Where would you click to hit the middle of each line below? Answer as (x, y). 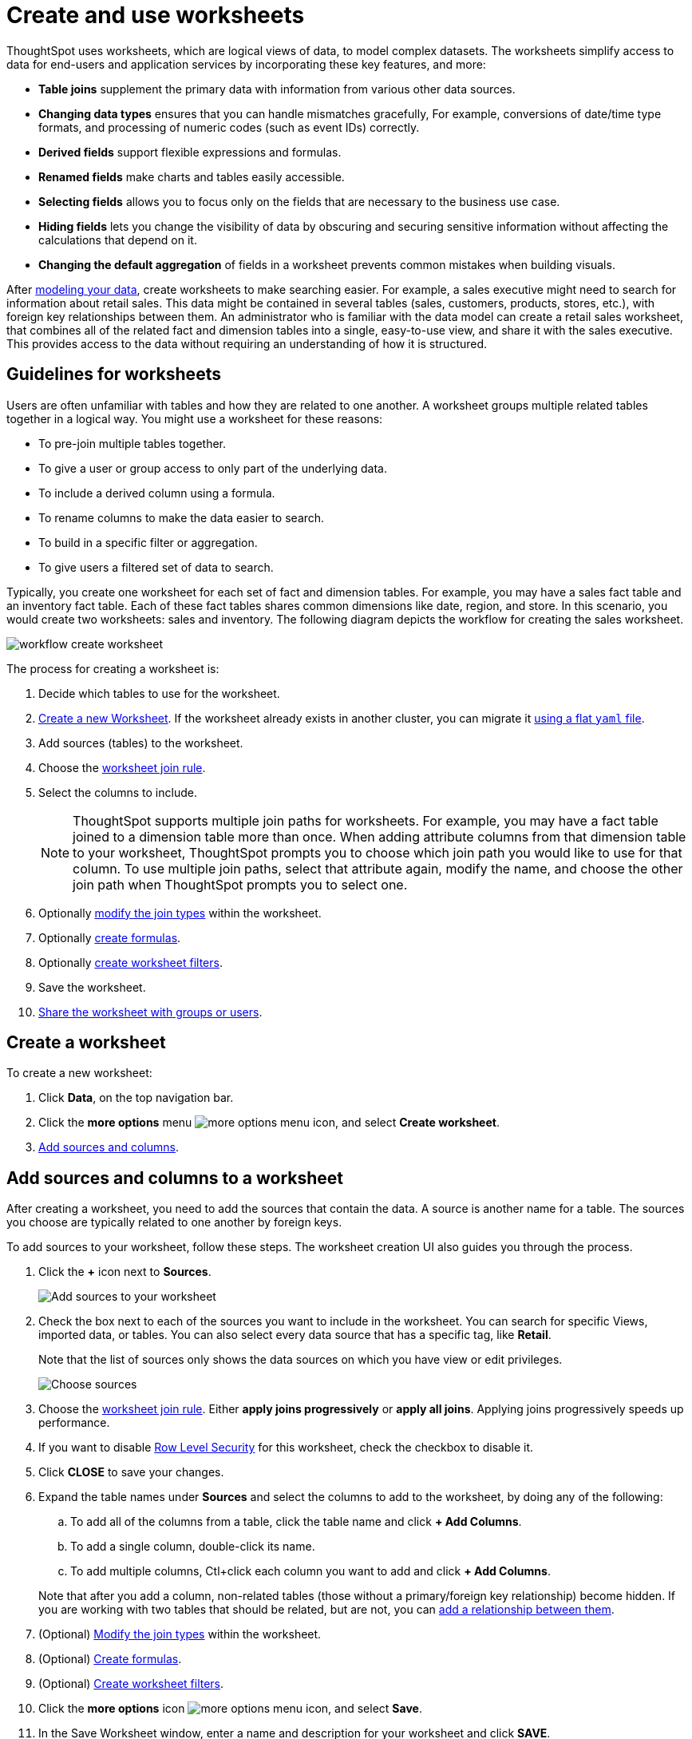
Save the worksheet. (92, 987)
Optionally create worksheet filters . (130, 962)
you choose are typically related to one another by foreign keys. (174, 1222)
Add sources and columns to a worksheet (175, 1178)
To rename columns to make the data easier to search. (182, 517)
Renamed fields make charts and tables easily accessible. (192, 176)
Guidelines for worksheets (114, 374)
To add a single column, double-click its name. (193, 1547)
